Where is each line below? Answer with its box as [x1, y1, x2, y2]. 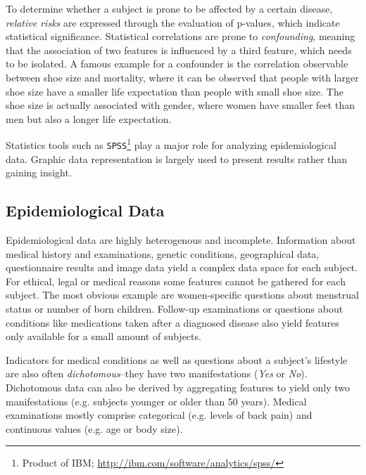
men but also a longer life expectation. [6, 111, 172, 126]
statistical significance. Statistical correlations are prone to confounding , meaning [6, 29, 355, 44]
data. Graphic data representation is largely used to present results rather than [6, 151, 348, 166]
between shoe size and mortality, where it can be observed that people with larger [6, 70, 359, 84]
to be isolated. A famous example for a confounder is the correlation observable [6, 56, 348, 71]
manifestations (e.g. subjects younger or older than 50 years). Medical [6, 393, 307, 408]
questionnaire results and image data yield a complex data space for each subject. [6, 260, 358, 275]
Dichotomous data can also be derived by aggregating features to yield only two [6, 379, 350, 394]
